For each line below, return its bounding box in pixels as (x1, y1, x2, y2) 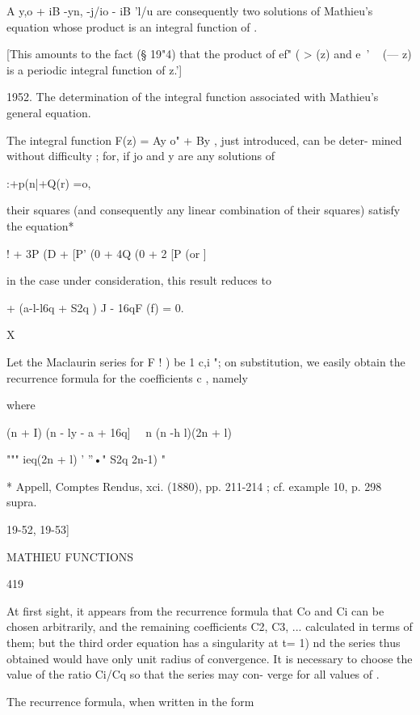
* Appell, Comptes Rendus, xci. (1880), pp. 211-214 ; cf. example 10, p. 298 (6, 477, 382, 494)
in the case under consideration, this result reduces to (6, 272, 271, 289)
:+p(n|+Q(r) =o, (6, 174, 91, 191)
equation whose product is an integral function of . (6, 18, 258, 35)
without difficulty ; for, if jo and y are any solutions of (6, 147, 275, 164)
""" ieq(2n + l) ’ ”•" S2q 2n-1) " (6, 451, 166, 467)
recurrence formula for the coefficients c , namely (6, 369, 248, 386)
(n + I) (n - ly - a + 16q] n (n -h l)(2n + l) (6, 423, 232, 440)
